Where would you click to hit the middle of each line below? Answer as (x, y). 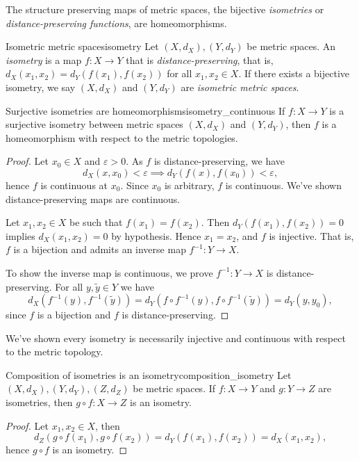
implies (20, 235)
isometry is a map (44, 59)
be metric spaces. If (174, 388)
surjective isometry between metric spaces (94, 124)
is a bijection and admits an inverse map (100, 249)
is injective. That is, (311, 235)
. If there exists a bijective (294, 73)
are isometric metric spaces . (240, 87)
